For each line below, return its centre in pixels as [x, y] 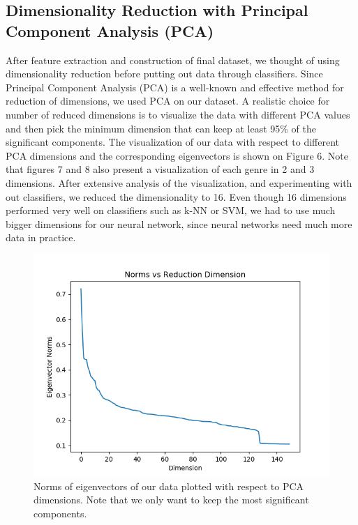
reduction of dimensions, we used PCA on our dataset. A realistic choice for [168, 101]
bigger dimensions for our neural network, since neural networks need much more [179, 223]
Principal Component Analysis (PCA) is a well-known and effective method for [175, 87]
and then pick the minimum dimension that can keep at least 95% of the [161, 128]
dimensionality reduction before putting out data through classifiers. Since [164, 74]
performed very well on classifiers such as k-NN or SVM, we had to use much [171, 210]
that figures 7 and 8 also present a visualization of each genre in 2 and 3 [160, 169]
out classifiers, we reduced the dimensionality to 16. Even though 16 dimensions [176, 196]
